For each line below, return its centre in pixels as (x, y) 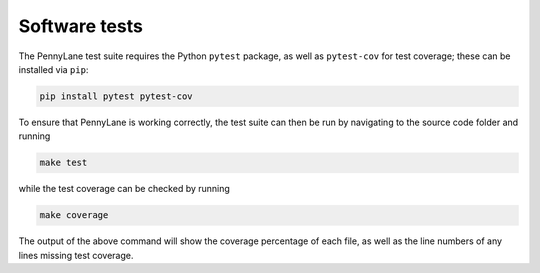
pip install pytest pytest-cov (116, 96)
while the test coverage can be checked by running (124, 189)
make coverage (74, 215)
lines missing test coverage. (76, 255)
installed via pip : (53, 69)
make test (63, 163)
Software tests (81, 26)
